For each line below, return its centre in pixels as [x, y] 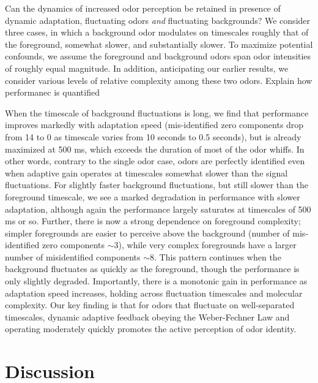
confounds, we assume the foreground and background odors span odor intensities [158, 56]
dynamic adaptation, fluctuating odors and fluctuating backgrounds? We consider [158, 20]
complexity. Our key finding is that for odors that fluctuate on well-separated [150, 305]
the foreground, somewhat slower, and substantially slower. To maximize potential [159, 44]
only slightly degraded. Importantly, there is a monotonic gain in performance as [156, 281]
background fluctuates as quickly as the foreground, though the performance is [152, 269]
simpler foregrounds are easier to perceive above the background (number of [147, 233]
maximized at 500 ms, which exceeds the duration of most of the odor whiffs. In [155, 149]
